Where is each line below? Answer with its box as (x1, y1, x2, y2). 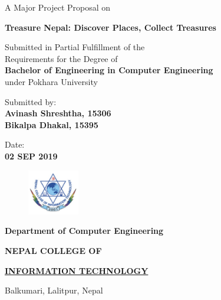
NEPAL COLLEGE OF (5, 244, 102, 256)
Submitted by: (5, 95, 57, 107)
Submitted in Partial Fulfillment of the (5, 41, 145, 53)
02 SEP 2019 (5, 149, 58, 162)
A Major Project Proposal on (5, 1, 111, 13)
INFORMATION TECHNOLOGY (5, 264, 149, 276)
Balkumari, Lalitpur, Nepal (5, 284, 103, 296)
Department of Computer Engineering (5, 224, 164, 237)
